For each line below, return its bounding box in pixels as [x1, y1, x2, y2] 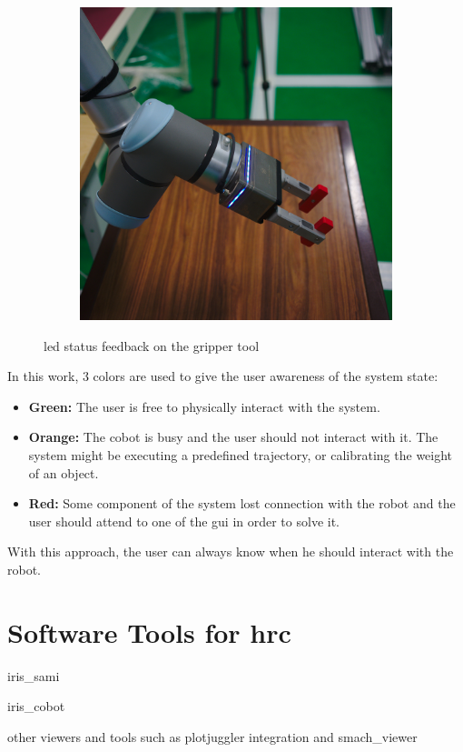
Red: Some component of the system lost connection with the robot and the [28, 494, 456, 513]
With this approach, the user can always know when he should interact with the [7, 542, 454, 561]
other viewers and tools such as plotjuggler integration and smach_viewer [7, 727, 418, 746]
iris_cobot [7, 697, 65, 716]
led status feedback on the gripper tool [44, 336, 260, 355]
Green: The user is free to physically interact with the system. [28, 396, 380, 416]
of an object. [28, 463, 99, 482]
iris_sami [7, 666, 60, 685]
